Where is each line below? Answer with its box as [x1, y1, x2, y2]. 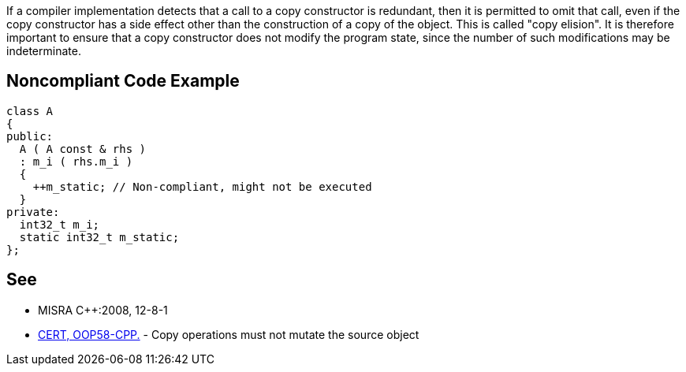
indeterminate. [6, 44, 81, 58]
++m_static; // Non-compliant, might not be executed [32, 180, 372, 193]
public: [6, 129, 54, 143]
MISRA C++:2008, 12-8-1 [38, 303, 168, 317]
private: [6, 205, 60, 218]
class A [6, 104, 54, 117]
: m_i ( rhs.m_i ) [19, 154, 133, 168]
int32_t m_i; [19, 218, 100, 231]
